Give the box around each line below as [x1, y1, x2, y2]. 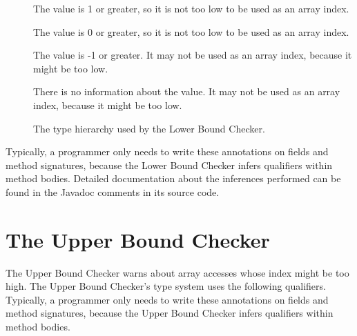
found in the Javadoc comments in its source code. [6, 184, 220, 199]
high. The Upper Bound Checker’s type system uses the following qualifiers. [6, 279, 326, 293]
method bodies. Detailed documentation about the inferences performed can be [6, 171, 341, 186]
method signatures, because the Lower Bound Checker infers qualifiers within [6, 157, 333, 172]
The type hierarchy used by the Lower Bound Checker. [33, 121, 265, 135]
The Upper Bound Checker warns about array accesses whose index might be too [6, 265, 349, 279]
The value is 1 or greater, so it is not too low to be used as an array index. [33, 1, 349, 15]
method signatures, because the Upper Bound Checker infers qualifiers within [6, 306, 334, 320]
